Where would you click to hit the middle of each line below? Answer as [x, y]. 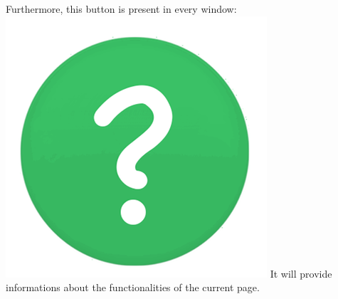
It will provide [301, 273]
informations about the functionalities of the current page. [133, 287]
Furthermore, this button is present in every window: [121, 9]
